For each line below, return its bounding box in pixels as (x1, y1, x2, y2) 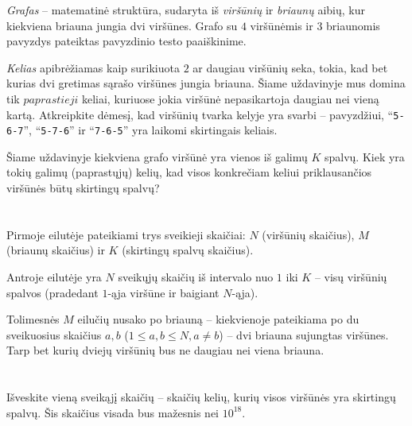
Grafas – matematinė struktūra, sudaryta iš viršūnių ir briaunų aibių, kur (6, 2, 365, 17)
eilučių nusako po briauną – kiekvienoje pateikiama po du (77, 311, 360, 327)
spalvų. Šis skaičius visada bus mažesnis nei (6, 404, 219, 420)
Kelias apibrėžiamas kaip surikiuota (6, 59, 180, 76)
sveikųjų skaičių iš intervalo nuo (118, 269, 274, 285)
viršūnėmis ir (250, 17, 313, 33)
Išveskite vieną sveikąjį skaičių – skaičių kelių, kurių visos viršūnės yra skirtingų (6, 389, 396, 405)
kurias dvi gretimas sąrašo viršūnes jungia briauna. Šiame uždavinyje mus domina (6, 75, 406, 91)
